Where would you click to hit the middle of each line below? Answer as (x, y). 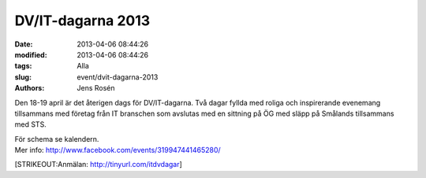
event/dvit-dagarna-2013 (118, 77)
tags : (23, 66)
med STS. (30, 124)
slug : (23, 77)
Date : (24, 44)
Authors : (30, 88)
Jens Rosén (96, 88)
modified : (31, 54)
